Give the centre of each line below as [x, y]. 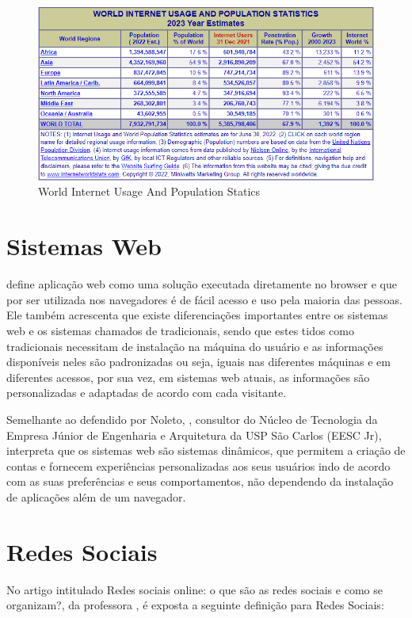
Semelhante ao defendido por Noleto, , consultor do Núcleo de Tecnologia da [192, 419]
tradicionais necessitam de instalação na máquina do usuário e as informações [195, 346]
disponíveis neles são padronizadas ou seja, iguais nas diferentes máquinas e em [198, 362]
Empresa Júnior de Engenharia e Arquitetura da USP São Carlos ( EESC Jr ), [194, 435]
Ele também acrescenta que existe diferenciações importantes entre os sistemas [197, 315]
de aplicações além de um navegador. [96, 496]
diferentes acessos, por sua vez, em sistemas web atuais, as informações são [188, 377]
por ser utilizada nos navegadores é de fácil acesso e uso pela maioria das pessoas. [204, 299]
